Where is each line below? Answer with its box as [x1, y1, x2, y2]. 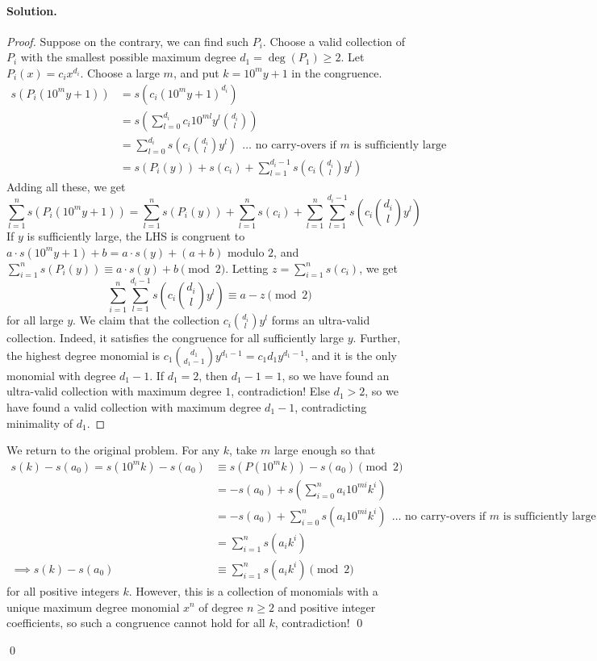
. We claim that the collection [73, 312, 220, 328]
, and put [173, 64, 219, 81]
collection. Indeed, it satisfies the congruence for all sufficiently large [6, 329, 344, 346]
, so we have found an [282, 366, 390, 383]
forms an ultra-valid [271, 312, 370, 328]
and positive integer [278, 598, 376, 615]
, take [229, 441, 257, 458]
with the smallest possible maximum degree [20, 48, 236, 65]
